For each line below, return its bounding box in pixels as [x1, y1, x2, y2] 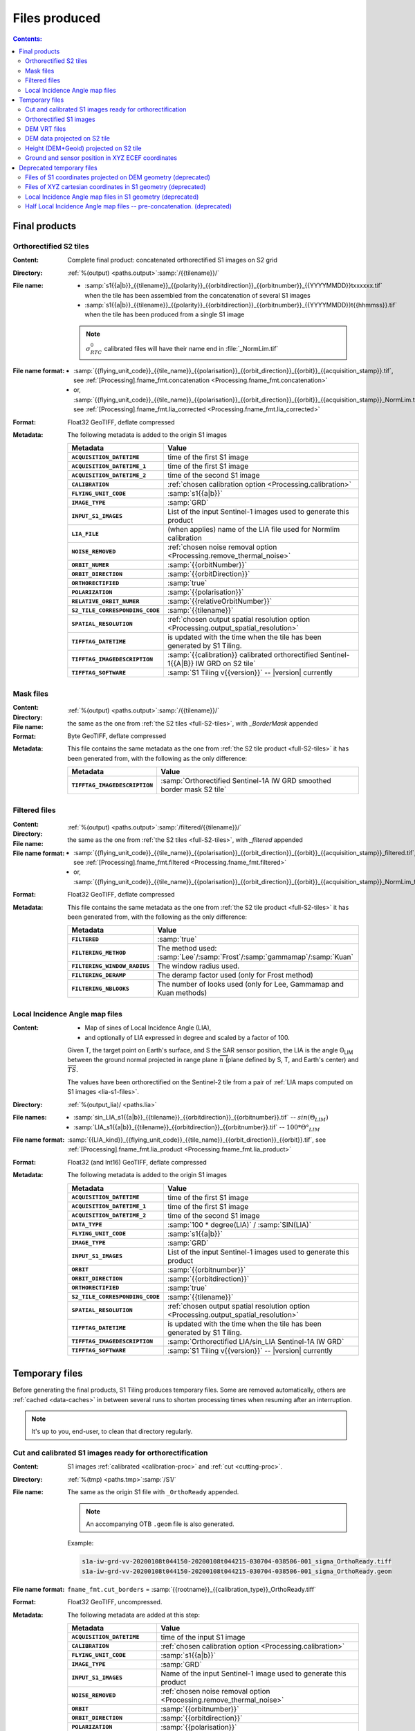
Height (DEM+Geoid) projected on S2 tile [25, 144, 142, 152]
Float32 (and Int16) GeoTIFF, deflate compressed [67, 1158, 207, 1166]
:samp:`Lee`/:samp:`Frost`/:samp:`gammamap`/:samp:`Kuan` [157, 952, 354, 962]
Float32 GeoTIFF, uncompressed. [67, 1598, 163, 1606]
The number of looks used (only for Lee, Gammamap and [157, 980, 344, 989]
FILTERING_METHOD [71, 949, 126, 956]
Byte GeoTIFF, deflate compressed [67, 731, 167, 740]
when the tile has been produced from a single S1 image [84, 310, 245, 319]
